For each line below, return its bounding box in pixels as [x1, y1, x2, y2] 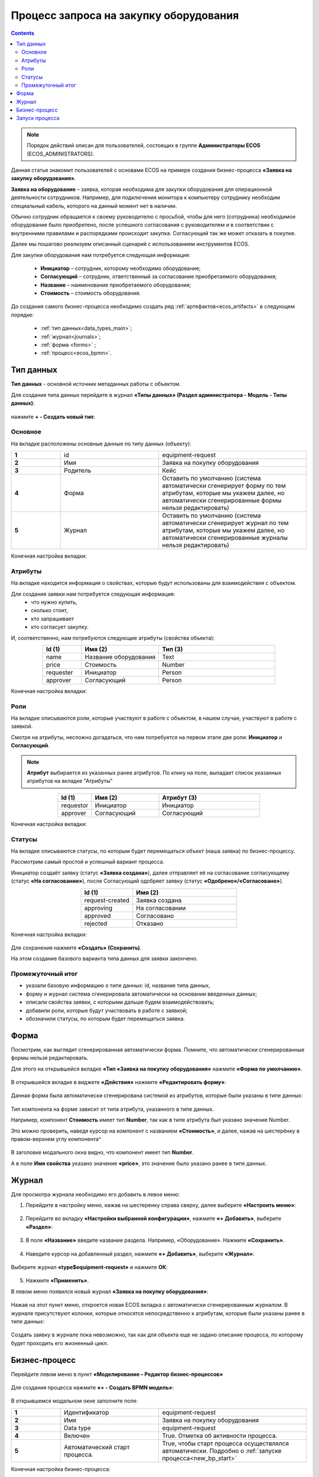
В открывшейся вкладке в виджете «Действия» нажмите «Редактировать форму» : [11, 1079, 227, 1086]
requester [45, 668, 73, 676]
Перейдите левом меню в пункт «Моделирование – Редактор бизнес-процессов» [11, 1371, 223, 1378]
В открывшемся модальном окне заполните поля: [11, 1397, 138, 1404]
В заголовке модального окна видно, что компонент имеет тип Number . [11, 1149, 194, 1156]
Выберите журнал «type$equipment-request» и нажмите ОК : [11, 1264, 168, 1271]
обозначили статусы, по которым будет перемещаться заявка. [25, 1015, 185, 1022]
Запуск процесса [16, 115, 60, 122]
